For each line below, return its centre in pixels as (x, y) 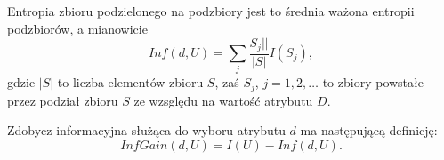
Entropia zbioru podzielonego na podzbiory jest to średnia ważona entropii (211, 11)
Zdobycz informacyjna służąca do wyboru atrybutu (146, 130)
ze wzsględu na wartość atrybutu (223, 100)
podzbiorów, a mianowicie (77, 28)
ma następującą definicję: (369, 130)
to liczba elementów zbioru (130, 82)
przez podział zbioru (63, 100)
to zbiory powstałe (373, 82)
